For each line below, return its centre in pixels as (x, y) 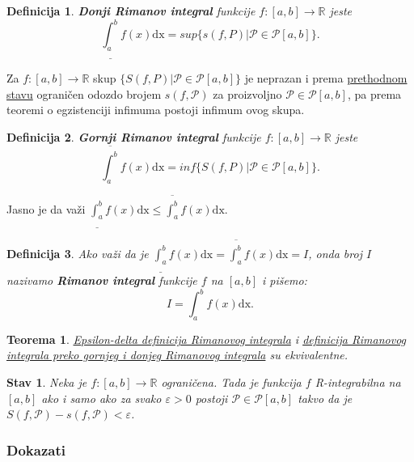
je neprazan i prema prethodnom (326, 78)
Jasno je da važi (46, 208)
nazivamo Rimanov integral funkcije (102, 280)
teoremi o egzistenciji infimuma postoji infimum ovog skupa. (156, 110)
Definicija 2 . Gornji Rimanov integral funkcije (134, 137)
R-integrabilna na (358, 382)
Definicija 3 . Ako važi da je (78, 253)
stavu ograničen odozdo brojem (84, 93)
